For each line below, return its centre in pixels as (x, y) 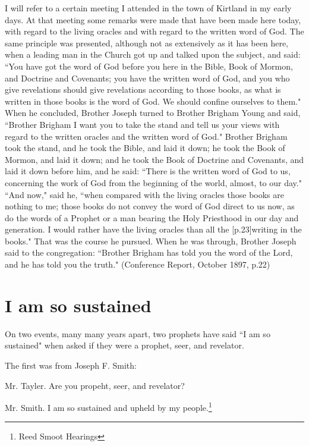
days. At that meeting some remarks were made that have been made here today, (153, 19)
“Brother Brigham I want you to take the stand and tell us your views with (142, 124)
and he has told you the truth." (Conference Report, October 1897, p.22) (138, 264)
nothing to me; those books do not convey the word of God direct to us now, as (150, 206)
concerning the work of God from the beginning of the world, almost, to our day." (153, 182)
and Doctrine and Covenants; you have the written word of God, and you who (147, 78)
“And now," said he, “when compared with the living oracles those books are (144, 194)
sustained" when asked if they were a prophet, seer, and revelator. (124, 345)
